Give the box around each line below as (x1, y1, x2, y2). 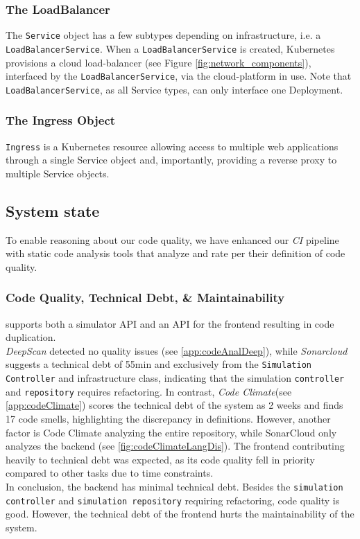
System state (6, 200, 100, 221)
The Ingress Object (6, 112, 116, 129)
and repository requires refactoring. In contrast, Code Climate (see (6, 384, 292, 398)
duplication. (6, 330, 56, 344)
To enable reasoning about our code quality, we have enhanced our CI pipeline (6, 232, 339, 247)
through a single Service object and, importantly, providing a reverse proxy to (6, 152, 337, 167)
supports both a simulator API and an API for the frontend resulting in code (6, 316, 334, 330)
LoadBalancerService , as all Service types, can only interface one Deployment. (6, 82, 343, 96)
